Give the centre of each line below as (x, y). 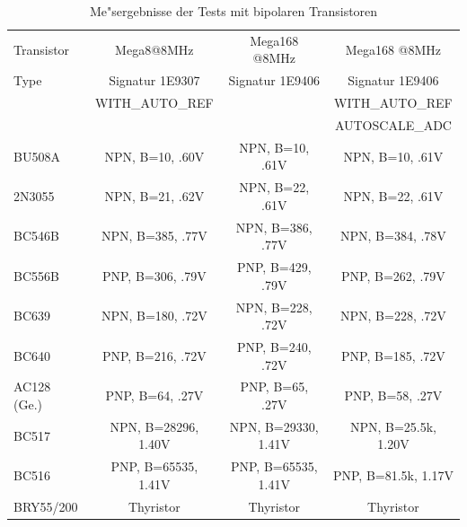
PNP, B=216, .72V (154, 355)
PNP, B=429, (274, 267)
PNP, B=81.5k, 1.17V (393, 475)
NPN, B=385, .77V (154, 236)
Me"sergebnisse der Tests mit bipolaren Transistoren (233, 11)
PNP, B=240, (274, 347)
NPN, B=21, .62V (154, 196)
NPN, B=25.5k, (393, 426)
